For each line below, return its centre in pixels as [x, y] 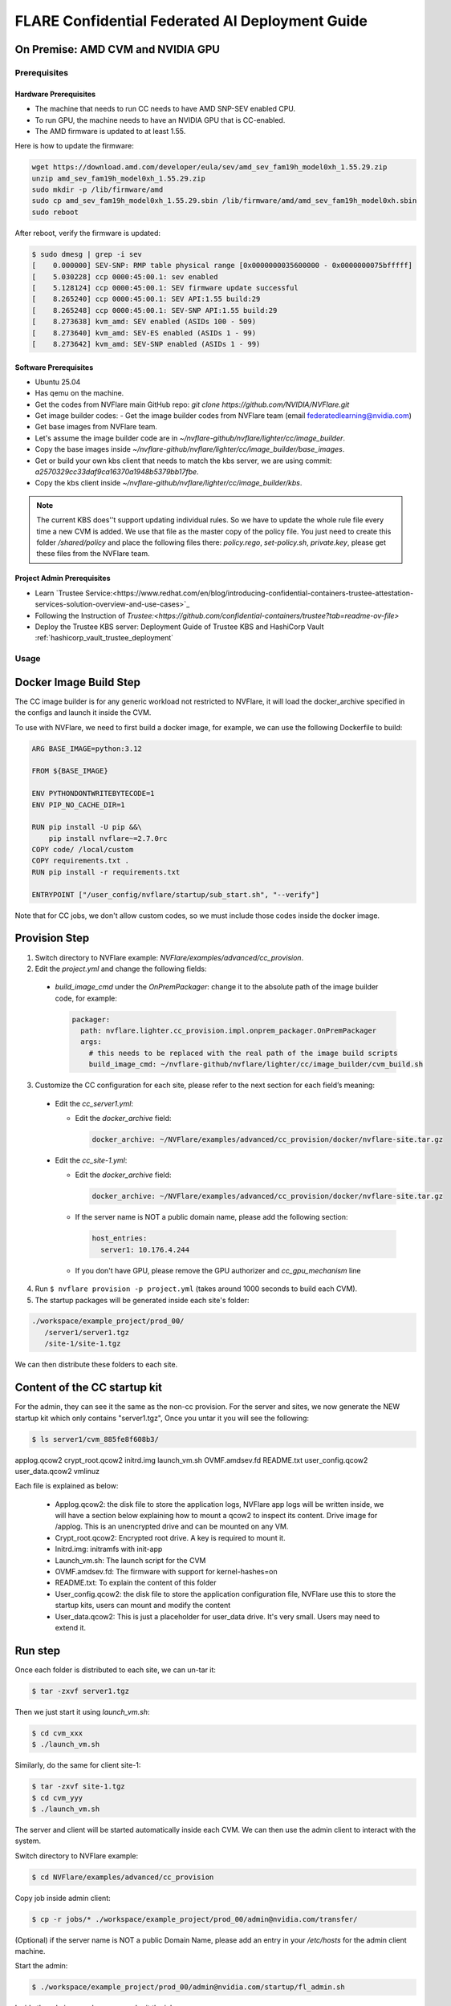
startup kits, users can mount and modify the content [143, 1606]
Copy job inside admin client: [63, 1898]
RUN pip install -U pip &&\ [87, 827]
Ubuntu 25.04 [58, 382]
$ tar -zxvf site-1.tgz [79, 1787]
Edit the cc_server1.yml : [94, 1103]
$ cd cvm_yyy [57, 1798]
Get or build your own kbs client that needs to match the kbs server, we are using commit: [183, 461]
